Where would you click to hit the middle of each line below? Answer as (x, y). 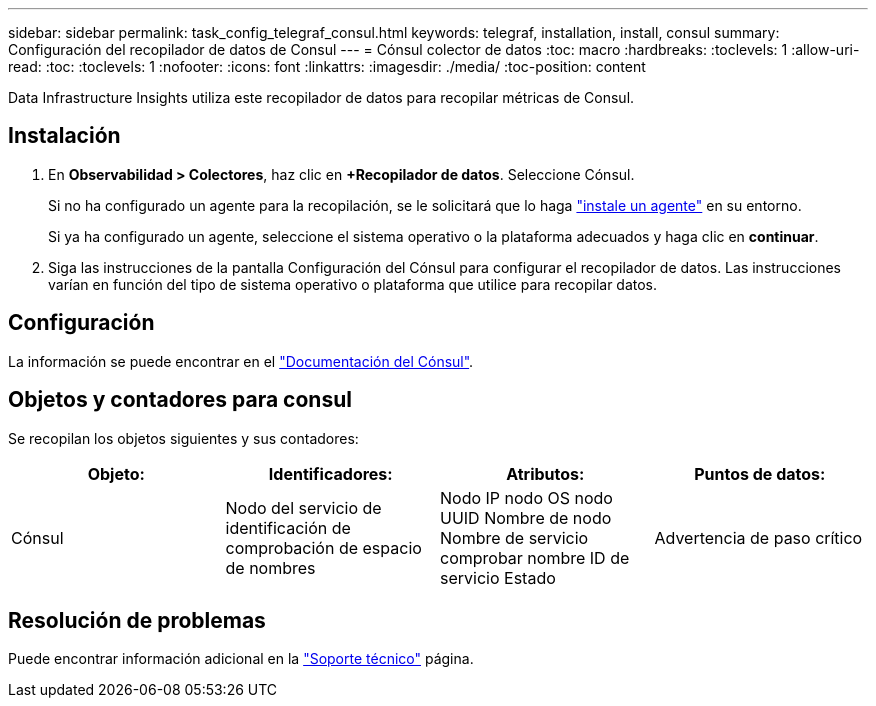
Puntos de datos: (760, 473)
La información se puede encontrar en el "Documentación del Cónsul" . (241, 361)
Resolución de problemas (137, 620)
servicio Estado (498, 577)
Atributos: (545, 473)
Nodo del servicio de (303, 507)
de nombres (270, 567)
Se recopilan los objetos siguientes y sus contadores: (183, 438)
